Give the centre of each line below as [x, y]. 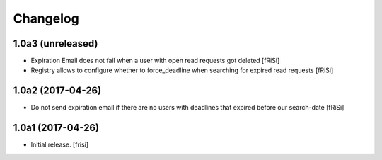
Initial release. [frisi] [59, 144]
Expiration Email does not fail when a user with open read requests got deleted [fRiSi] [155, 61]
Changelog [46, 18]
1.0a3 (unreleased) [56, 44]
